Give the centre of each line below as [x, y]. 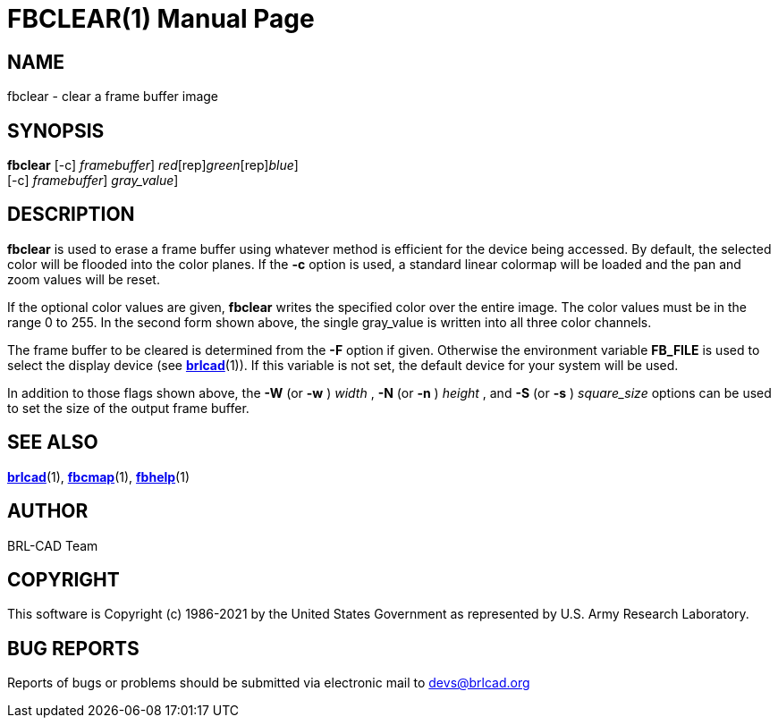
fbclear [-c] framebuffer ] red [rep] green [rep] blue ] [153, 165]
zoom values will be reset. [84, 279]
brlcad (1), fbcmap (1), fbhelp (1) [99, 476]
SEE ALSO [53, 443]
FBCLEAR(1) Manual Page [161, 19]
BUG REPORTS [73, 648]
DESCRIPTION [71, 215]
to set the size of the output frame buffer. [128, 408]
